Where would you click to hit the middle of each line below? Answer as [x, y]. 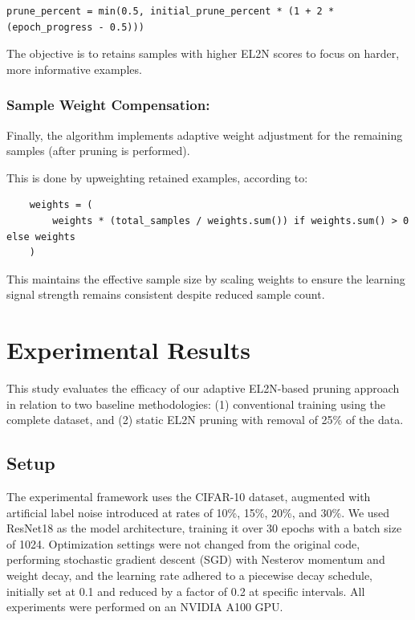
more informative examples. [74, 69]
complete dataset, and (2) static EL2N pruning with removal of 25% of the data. [205, 420]
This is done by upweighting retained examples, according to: [157, 177]
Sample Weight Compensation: [108, 105]
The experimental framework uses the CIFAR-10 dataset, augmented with [189, 497]
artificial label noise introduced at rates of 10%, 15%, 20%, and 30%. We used [198, 512]
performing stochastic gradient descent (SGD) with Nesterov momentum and [196, 559]
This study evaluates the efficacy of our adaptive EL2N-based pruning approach [203, 388]
